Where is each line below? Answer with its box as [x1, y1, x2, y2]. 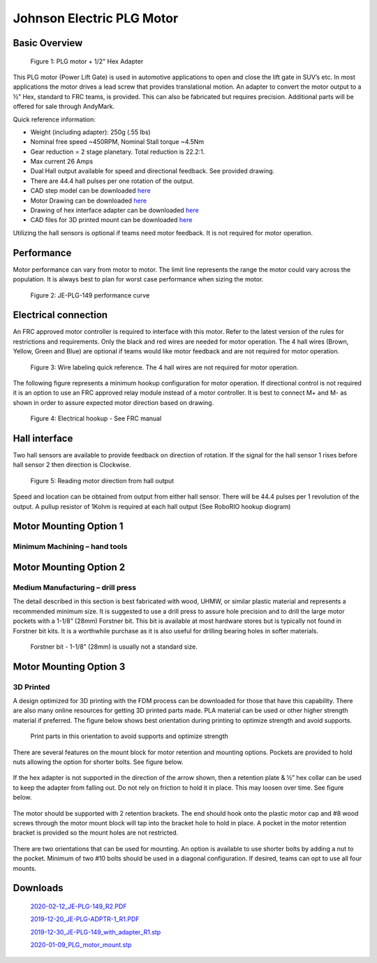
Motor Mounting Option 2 [13, 561, 126, 573]
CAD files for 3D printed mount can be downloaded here [30, 216, 193, 224]
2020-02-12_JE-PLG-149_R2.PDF [30, 902, 127, 911]
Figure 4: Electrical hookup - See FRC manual [30, 414, 162, 422]
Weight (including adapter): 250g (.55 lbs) [30, 128, 151, 136]
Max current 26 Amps [30, 157, 94, 166]
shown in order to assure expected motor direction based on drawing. [13, 398, 214, 406]
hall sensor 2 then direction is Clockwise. [13, 461, 131, 469]
